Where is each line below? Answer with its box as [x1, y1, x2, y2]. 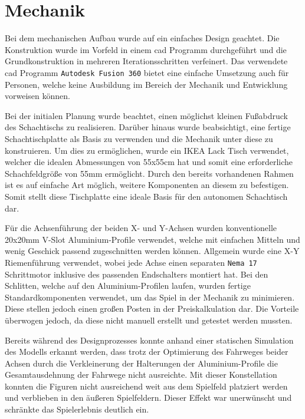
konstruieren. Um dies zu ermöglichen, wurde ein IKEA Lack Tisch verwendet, [5, 144, 289, 156]
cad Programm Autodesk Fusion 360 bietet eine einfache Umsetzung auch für [5, 66, 289, 78]
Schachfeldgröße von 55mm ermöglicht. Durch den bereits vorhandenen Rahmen [5, 167, 294, 179]
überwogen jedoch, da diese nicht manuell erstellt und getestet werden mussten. [5, 314, 293, 326]
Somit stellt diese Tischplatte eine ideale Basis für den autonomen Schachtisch [5, 190, 288, 202]
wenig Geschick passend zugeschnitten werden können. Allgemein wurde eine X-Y [5, 245, 300, 257]
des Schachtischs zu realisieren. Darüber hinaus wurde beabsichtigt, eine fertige [5, 121, 291, 133]
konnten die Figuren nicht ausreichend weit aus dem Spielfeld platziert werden [5, 380, 288, 392]
